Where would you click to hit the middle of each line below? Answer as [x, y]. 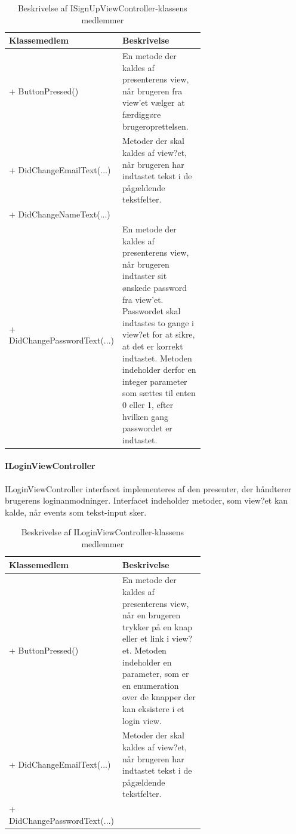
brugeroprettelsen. [155, 126]
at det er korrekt [153, 346]
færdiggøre [142, 114]
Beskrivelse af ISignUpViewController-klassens [102, 8]
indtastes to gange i [158, 322]
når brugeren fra [152, 91]
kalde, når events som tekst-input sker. [76, 512]
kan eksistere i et [153, 709]
